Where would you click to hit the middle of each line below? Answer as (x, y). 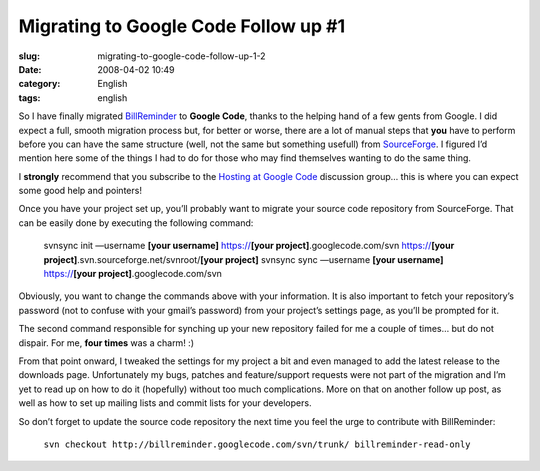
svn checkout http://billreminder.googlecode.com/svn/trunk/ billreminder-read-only (257, 444)
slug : (29, 56)
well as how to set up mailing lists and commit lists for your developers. (165, 403)
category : (39, 84)
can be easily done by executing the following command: (136, 222)
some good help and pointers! (80, 191)
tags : (29, 97)
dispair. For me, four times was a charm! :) (106, 342)
